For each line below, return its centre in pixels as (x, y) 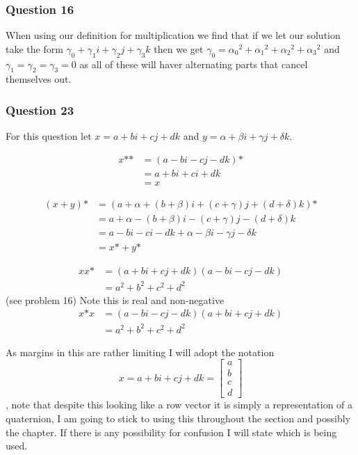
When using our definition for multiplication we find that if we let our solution (173, 35)
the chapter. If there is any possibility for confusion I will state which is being (171, 432)
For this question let (49, 136)
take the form (34, 48)
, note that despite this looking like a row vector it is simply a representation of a (179, 405)
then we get (179, 48)
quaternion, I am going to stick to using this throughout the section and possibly (178, 418)
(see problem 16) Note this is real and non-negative (115, 300)
